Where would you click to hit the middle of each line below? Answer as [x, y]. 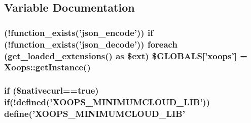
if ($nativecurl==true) [51, 90]
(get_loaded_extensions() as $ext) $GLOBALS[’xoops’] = [126, 55]
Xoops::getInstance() [47, 67]
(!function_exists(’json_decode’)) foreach [91, 44]
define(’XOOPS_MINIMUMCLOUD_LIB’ [95, 114]
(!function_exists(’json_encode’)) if [79, 32]
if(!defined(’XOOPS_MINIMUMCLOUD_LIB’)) [107, 102]
